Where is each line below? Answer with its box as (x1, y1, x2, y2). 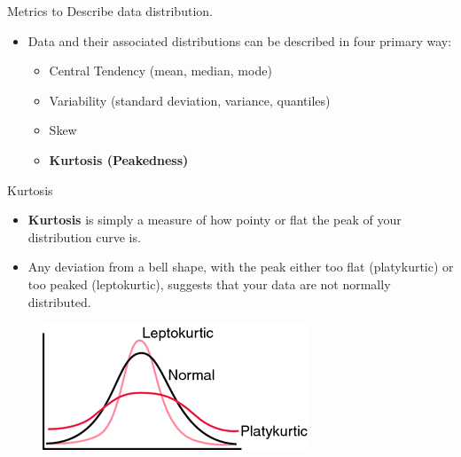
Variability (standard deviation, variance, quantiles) (49, 91, 331, 109)
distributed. (27, 292, 91, 311)
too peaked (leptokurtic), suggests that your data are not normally (27, 274, 391, 293)
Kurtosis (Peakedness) (49, 150, 189, 169)
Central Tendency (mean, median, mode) (49, 61, 272, 80)
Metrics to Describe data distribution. (7, 2, 213, 20)
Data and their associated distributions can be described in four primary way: (27, 31, 452, 50)
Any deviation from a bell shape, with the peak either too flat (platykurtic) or (27, 257, 454, 276)
